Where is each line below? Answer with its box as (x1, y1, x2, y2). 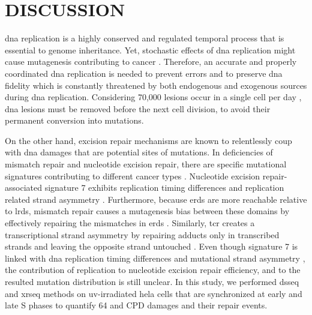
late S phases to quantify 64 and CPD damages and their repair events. (5, 299, 268, 311)
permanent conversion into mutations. (5, 114, 144, 127)
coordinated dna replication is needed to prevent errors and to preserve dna (5, 67, 283, 79)
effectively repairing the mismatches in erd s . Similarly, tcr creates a (5, 217, 255, 229)
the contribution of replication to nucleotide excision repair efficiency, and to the (5, 263, 301, 276)
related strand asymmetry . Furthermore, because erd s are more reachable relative (5, 193, 307, 205)
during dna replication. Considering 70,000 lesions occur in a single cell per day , (5, 91, 302, 103)
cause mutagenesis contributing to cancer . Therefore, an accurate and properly (5, 55, 297, 68)
